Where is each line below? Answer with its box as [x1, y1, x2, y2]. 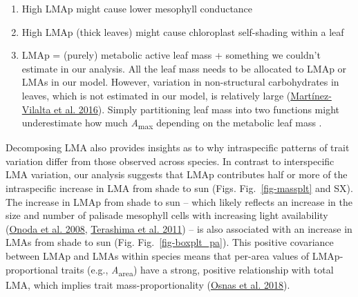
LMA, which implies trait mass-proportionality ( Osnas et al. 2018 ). [6, 277, 290, 291]
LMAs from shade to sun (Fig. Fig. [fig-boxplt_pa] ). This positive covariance [6, 235, 334, 249]
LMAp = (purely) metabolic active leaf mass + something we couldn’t [21, 48, 321, 62]
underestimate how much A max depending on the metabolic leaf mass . [21, 115, 322, 131]
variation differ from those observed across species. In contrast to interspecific [6, 153, 335, 168]
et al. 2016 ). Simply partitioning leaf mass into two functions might [54, 102, 339, 116]
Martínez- [290, 88, 332, 102]
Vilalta [21, 102, 51, 116]
